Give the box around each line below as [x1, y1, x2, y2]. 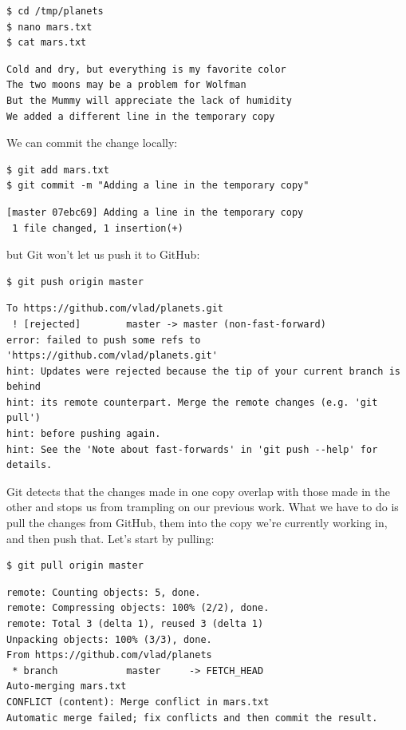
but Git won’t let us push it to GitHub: [6, 246, 200, 263]
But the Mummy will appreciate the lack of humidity [6, 94, 292, 106]
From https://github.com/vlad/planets [6, 649, 212, 661]
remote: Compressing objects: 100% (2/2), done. [6, 602, 270, 614]
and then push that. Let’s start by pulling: [6, 530, 215, 546]
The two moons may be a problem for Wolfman [6, 79, 246, 91]
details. [6, 459, 53, 471]
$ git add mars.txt [6, 164, 109, 176]
